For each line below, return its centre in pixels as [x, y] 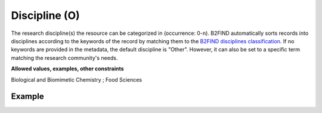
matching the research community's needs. [64, 58]
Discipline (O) [45, 15]
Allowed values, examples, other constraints [68, 69]
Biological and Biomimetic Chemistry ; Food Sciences [77, 79]
